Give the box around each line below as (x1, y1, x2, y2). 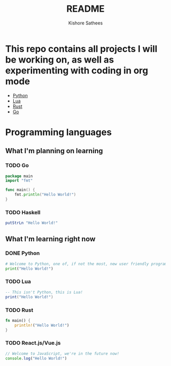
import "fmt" (5, 178, 33, 183)
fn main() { (5, 318, 31, 323)
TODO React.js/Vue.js (5, 340, 61, 347)
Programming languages (5, 126, 112, 138)
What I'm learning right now (5, 235, 96, 243)
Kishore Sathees (68, 20, 103, 26)
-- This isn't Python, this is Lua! (5, 290, 83, 295)
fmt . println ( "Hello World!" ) (14, 192, 76, 198)
